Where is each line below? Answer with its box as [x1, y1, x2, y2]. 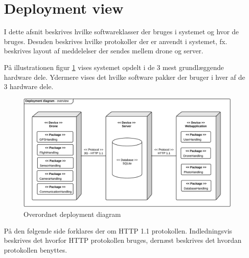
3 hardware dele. [4, 81, 53, 92]
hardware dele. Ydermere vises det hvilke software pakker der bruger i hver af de [4, 71, 245, 82]
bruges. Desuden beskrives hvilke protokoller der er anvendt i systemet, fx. [4, 36, 227, 46]
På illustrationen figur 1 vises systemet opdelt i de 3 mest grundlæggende [4, 62, 224, 72]
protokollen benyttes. [4, 244, 67, 255]
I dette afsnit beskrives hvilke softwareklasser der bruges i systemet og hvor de [4, 26, 239, 37]
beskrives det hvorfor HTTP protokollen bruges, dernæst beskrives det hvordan [4, 235, 242, 245]
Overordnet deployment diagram [23, 209, 121, 219]
